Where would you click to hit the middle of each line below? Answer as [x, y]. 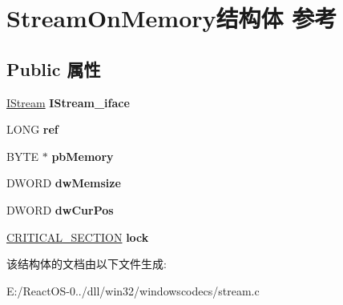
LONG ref [32, 129]
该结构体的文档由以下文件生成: [87, 264]
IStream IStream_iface [68, 102]
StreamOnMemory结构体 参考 [172, 18]
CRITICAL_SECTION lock [78, 237]
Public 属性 [54, 68]
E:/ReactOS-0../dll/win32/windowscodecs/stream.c [133, 290]
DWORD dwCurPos [60, 209]
